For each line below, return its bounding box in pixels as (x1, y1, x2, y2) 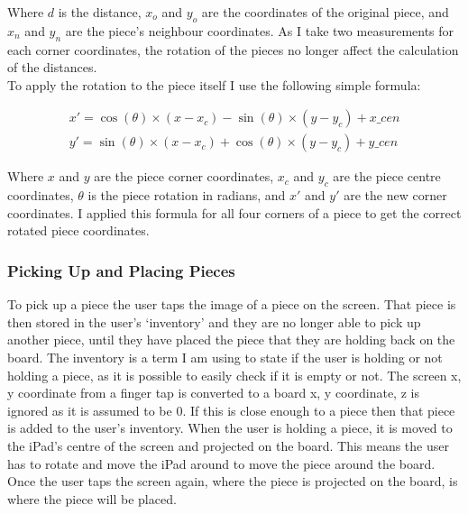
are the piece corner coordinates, (94, 167, 274, 186)
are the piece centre (333, 167, 441, 186)
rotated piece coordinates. (7, 221, 150, 240)
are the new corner (344, 186, 447, 205)
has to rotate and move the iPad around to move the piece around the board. (7, 454, 436, 473)
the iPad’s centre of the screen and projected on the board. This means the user (7, 436, 449, 454)
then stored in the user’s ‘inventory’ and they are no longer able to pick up (7, 312, 421, 331)
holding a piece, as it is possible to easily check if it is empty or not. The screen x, (7, 365, 462, 384)
